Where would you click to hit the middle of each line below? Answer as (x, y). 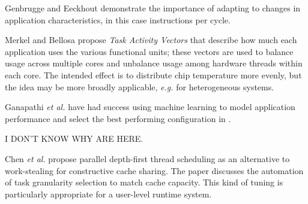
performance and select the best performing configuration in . (118, 118)
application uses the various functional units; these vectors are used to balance (149, 51)
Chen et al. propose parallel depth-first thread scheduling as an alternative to (147, 158)
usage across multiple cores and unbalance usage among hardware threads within (154, 63)
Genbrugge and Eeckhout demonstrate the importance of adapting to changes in (153, 8)
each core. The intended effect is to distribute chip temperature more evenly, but (153, 74)
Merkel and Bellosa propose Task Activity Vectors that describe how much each (151, 40)
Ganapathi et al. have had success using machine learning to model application (150, 107)
